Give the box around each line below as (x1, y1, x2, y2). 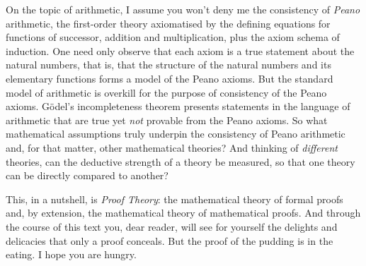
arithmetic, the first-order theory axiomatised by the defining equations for (6, 16, 331, 30)
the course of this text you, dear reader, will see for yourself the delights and (6, 219, 338, 234)
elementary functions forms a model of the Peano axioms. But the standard (6, 71, 333, 85)
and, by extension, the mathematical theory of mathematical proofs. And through (6, 205, 361, 220)
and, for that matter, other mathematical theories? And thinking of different (6, 140, 338, 155)
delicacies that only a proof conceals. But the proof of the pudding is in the (6, 233, 333, 248)
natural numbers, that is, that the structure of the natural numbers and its (6, 57, 331, 72)
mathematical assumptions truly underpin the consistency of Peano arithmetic (6, 126, 345, 141)
